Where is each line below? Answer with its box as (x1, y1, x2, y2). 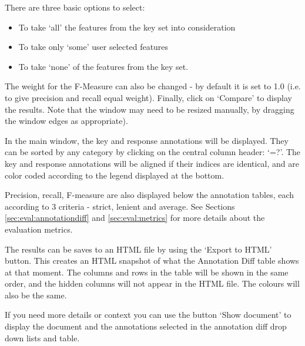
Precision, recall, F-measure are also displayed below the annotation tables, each (5, 189, 294, 201)
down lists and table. (5, 331, 80, 344)
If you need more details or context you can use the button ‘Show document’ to (5, 308, 291, 321)
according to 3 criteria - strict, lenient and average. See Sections (5, 200, 235, 212)
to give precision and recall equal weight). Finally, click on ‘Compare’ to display (5, 91, 292, 103)
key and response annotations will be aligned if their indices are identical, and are (5, 157, 299, 169)
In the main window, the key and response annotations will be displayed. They (5, 134, 289, 146)
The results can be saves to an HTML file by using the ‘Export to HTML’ (5, 243, 272, 255)
